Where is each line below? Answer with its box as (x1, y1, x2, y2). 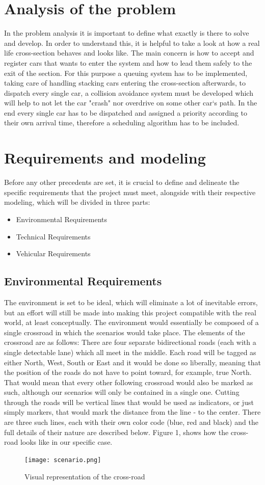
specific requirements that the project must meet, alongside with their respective (4, 186, 256, 197)
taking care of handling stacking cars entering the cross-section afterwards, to (4, 77, 246, 88)
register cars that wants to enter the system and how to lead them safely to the (4, 57, 252, 68)
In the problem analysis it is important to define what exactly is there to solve (4, 28, 249, 38)
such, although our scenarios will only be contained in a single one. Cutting (4, 387, 240, 397)
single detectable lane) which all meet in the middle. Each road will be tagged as (4, 346, 256, 357)
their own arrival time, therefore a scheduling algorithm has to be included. (4, 117, 240, 128)
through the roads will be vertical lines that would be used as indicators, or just (4, 396, 254, 407)
